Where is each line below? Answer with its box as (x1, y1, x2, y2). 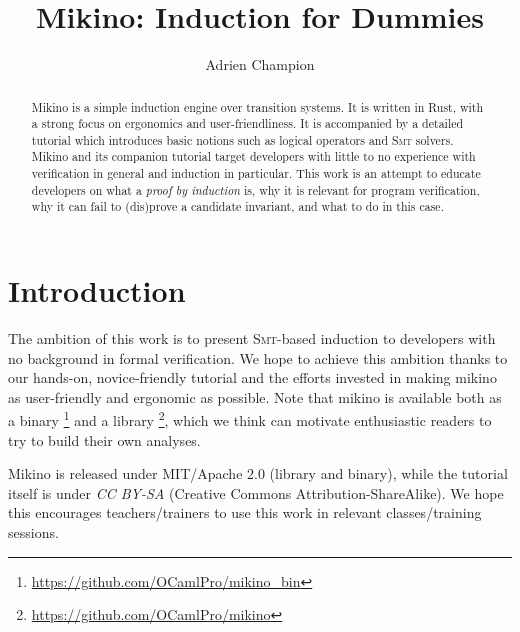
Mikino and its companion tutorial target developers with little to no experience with (31, 148, 476, 165)
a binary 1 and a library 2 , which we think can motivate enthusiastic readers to (8, 407, 492, 431)
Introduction (8, 270, 186, 311)
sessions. (8, 522, 59, 543)
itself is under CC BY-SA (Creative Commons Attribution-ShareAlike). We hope (8, 482, 504, 503)
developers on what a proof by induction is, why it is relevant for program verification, (31, 181, 480, 198)
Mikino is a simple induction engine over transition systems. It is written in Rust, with (31, 98, 484, 115)
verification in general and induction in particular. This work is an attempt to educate (31, 165, 481, 182)
